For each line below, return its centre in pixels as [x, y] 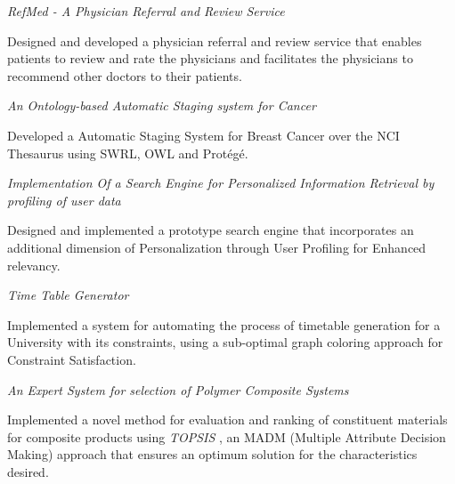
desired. [28, 471]
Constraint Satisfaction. [72, 359]
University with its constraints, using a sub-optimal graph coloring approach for [225, 342]
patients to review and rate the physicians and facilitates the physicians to [210, 58]
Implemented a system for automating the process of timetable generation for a [224, 324]
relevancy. [34, 265]
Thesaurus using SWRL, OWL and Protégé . [128, 153]
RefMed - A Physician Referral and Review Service [146, 11]
